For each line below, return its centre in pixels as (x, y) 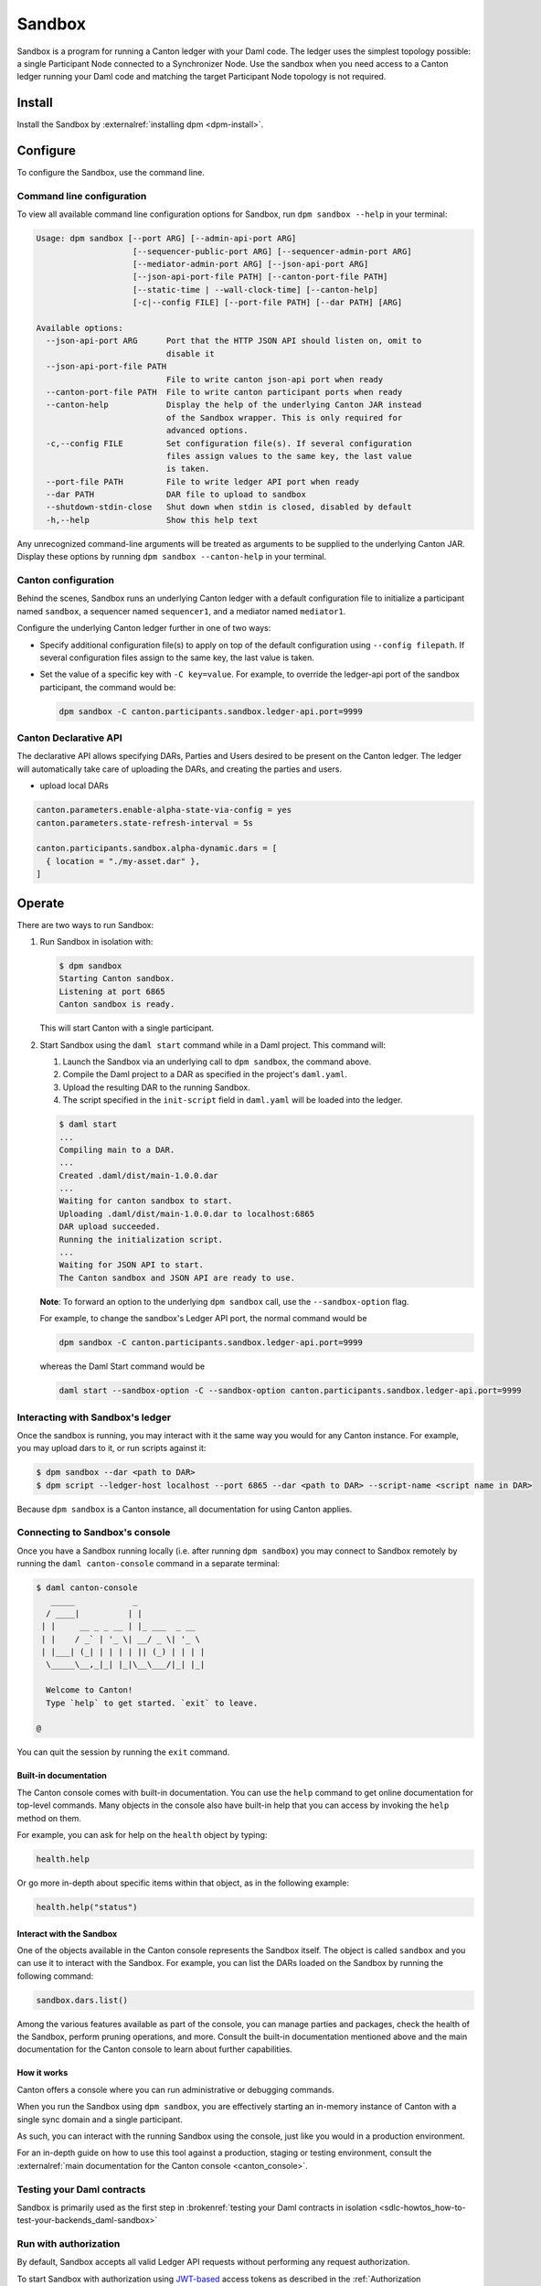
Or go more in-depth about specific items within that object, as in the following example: (183, 1883)
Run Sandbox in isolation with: (96, 942)
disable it (190, 353)
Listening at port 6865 (112, 991)
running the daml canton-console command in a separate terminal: (149, 1564)
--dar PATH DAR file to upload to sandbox (176, 495)
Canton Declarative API (69, 738)
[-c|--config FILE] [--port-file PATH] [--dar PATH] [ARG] (268, 303)
